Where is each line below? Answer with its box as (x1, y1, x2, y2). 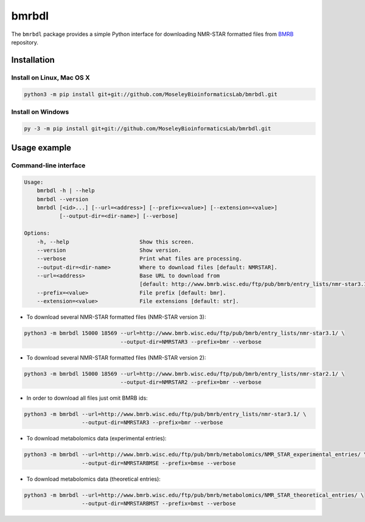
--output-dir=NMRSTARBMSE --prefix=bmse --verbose (82, 459, 236, 467)
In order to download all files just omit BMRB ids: (26, 394, 148, 402)
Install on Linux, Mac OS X (11, 73, 91, 82)
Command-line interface (11, 161, 86, 170)
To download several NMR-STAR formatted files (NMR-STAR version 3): (26, 313, 206, 321)
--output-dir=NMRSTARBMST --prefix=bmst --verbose (82, 500, 236, 507)
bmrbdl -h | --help (36, 187, 96, 194)
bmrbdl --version (36, 195, 89, 203)
